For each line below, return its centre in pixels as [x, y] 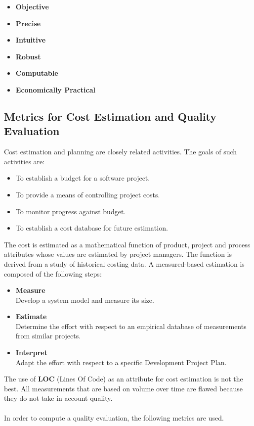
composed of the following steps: [53, 273]
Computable [37, 73]
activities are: [24, 161]
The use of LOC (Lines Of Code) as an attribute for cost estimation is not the [124, 379]
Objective [32, 6]
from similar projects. [48, 336]
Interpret [31, 353]
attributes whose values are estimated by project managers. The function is [118, 254]
